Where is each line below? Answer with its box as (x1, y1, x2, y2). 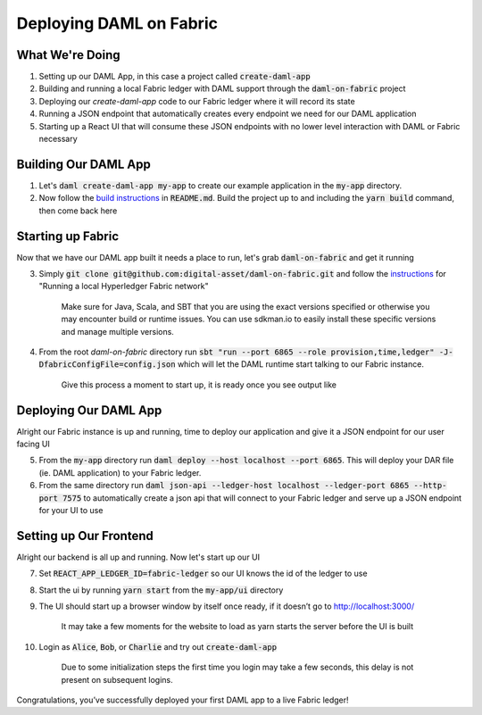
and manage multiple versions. (61, 326, 174, 337)
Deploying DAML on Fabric (16, 13, 219, 33)
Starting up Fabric (16, 229, 120, 244)
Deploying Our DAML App (16, 403, 162, 418)
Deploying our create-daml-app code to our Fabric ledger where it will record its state (38, 96, 356, 106)
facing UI (16, 438, 51, 450)
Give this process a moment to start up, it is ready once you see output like (61, 379, 337, 390)
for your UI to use (38, 504, 104, 515)
